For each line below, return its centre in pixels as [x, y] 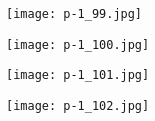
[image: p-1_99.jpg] [74, 14]
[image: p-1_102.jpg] [78, 105]
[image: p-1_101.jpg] [78, 75]
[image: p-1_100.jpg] [78, 44]
